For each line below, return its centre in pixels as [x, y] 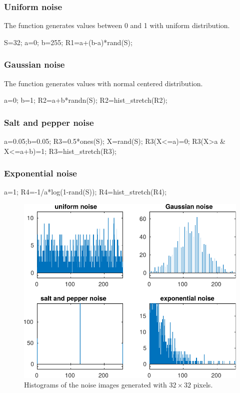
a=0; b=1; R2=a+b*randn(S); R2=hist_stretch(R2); [86, 100]
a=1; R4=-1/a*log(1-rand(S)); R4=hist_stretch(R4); [85, 192]
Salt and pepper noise [49, 122]
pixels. [203, 385]
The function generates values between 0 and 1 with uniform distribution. [117, 25]
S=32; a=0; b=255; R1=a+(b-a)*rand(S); [68, 42]
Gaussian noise [34, 64]
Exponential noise [40, 173]
